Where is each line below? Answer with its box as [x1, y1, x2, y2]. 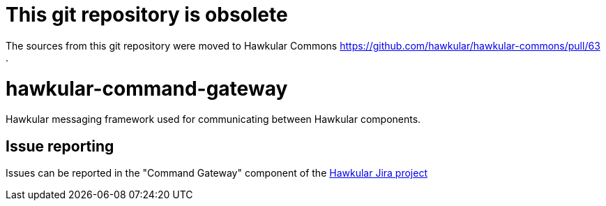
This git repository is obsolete [6, 3, 288, 27]
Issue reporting [6, 137, 114, 155]
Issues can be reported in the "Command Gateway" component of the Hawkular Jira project [6, 167, 427, 179]
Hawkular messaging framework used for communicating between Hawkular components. [6, 113, 421, 126]
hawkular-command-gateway [6, 76, 288, 101]
